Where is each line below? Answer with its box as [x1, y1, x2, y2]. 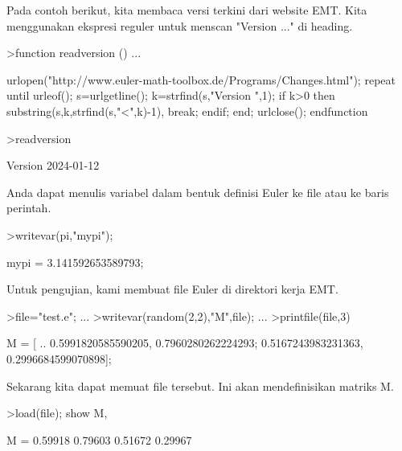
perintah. [6, 199, 51, 216]
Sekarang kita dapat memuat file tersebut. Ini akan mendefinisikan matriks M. [6, 377, 394, 394]
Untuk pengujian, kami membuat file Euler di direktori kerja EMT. [6, 281, 338, 297]
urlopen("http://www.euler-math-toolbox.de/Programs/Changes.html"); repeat [6, 71, 396, 88]
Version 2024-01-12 [6, 157, 100, 174]
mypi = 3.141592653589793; [6, 253, 144, 270]
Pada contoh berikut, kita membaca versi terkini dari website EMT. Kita [6, 2, 367, 18]
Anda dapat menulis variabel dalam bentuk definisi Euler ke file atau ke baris [6, 183, 389, 200]
